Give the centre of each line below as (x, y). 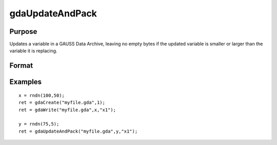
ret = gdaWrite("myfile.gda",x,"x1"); (67, 110)
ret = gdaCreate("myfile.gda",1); (62, 103)
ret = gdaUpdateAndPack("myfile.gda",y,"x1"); (78, 131)
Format (21, 66)
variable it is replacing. (33, 51)
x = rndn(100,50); (42, 95)
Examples (26, 82)
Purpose (23, 32)
